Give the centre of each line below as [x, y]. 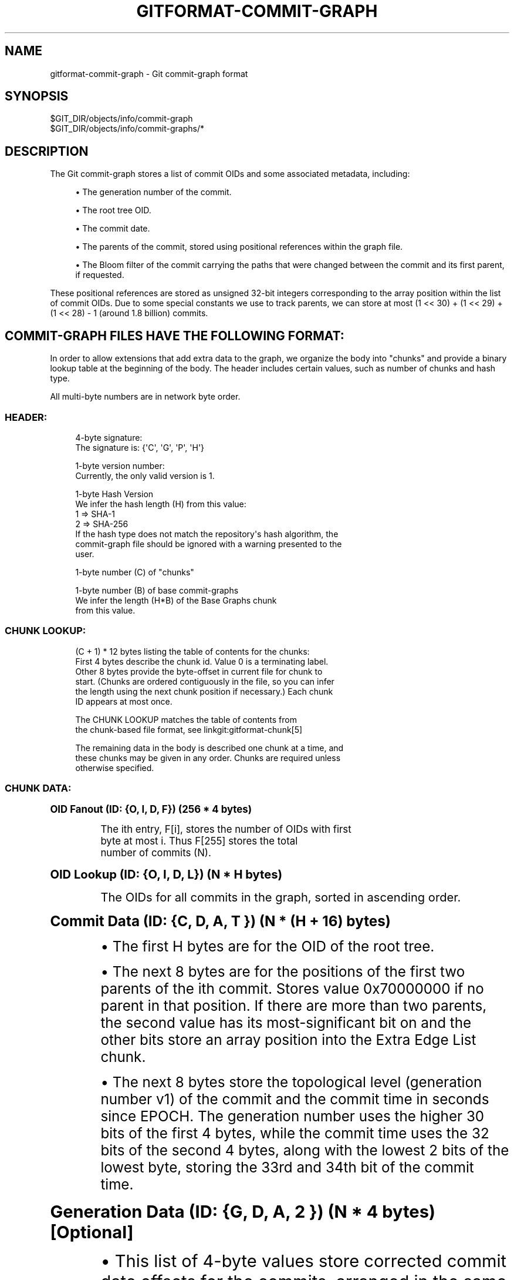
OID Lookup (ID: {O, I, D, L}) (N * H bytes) [166, 874]
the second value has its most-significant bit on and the [286, 1023]
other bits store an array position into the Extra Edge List [288, 1040]
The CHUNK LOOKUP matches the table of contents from [186, 719]
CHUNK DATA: [38, 788]
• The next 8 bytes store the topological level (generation [291, 1083]
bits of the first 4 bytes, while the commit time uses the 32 [295, 1134]
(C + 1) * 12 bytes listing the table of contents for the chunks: [192, 651]
